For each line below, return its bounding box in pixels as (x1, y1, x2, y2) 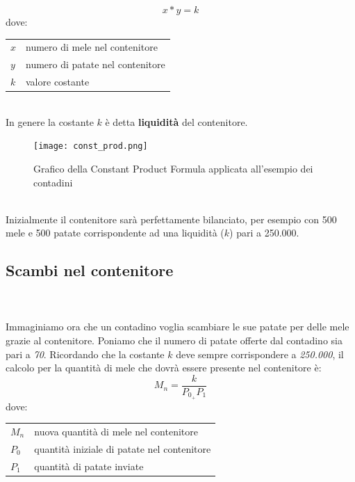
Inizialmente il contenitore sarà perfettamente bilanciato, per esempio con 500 (6, 211, 337, 226)
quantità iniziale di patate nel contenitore (34, 441, 211, 456)
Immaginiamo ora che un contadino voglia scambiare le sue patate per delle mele (6, 319, 349, 334)
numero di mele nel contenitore (26, 40, 158, 54)
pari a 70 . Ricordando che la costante (6, 346, 165, 361)
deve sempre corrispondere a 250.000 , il (176, 346, 344, 361)
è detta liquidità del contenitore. (105, 114, 248, 129)
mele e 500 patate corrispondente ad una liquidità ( (6, 225, 224, 240)
